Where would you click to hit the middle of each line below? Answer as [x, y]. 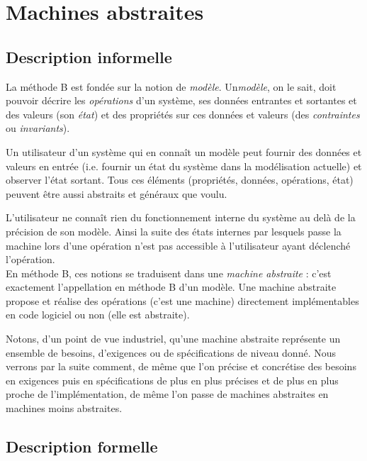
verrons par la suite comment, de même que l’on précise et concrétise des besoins [181, 366]
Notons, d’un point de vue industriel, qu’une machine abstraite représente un [173, 339]
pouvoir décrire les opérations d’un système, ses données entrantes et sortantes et [181, 100]
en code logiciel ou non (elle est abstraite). [98, 315]
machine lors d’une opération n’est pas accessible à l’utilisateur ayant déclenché [178, 245]
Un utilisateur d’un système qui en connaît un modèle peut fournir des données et [184, 151]
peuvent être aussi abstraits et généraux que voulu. [117, 193]
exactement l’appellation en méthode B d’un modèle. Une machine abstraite [171, 287]
